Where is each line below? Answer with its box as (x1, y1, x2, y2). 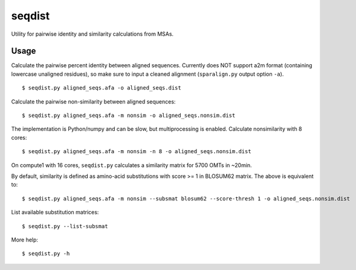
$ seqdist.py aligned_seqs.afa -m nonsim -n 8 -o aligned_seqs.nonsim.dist (22, 148, 251, 155)
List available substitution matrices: (11, 209, 99, 216)
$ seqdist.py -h (22, 250, 70, 257)
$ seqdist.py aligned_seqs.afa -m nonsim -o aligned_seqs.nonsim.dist (22, 112, 236, 119)
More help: (11, 236, 39, 243)
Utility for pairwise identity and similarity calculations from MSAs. (11, 30, 174, 38)
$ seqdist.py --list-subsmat (22, 223, 108, 229)
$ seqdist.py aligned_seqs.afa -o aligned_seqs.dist (22, 85, 181, 91)
